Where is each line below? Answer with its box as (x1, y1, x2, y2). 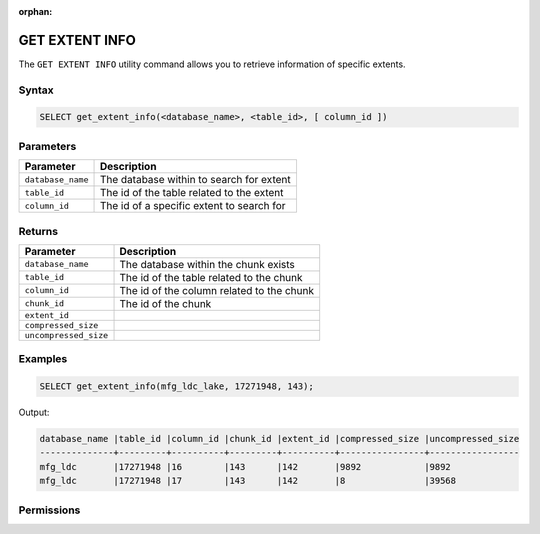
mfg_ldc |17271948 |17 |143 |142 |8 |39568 (39, 475, 457, 487)
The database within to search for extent (99, 173, 291, 187)
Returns (18, 224, 59, 238)
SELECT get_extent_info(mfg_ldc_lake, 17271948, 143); (39, 381, 314, 392)
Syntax (18, 83, 54, 97)
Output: (18, 406, 50, 419)
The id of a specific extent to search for (99, 199, 286, 213)
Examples (18, 352, 68, 366)
